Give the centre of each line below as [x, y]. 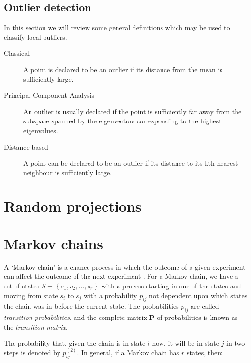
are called [205, 306]
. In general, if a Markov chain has [128, 353]
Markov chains [54, 243]
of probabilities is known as [197, 317]
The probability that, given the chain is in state [75, 343]
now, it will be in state [185, 343]
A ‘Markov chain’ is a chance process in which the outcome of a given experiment [125, 266]
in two [236, 343]
